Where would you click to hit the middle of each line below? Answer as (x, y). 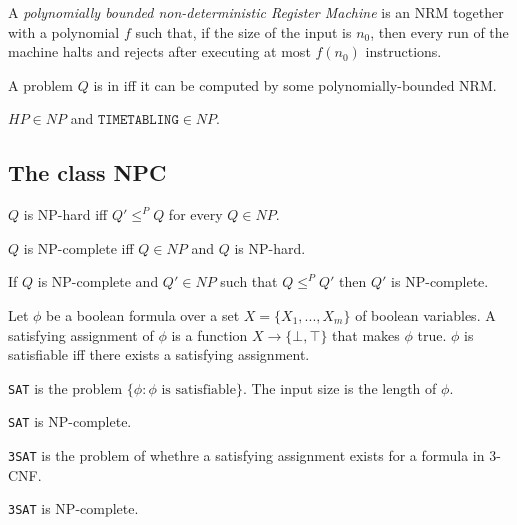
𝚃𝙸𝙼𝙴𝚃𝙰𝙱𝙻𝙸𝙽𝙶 (138, 120)
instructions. (403, 51)
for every (195, 214)
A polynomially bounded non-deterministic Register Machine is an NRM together (256, 12)
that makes (366, 334)
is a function (209, 334)
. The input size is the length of (339, 387)
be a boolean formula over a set (143, 314)
